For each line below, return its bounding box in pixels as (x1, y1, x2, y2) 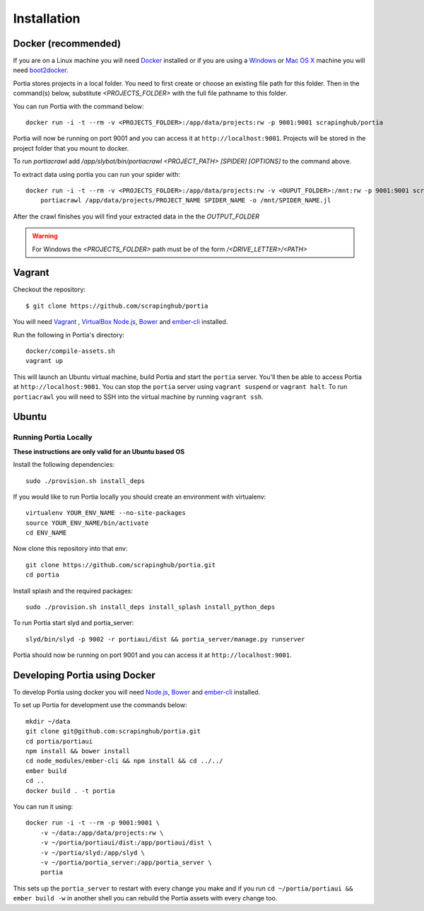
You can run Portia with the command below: (13, 102, 144, 110)
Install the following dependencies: (13, 460, 115, 469)
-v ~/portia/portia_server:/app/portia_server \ (40, 858, 212, 866)
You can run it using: (13, 803, 73, 811)
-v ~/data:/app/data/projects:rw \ (40, 828, 164, 837)
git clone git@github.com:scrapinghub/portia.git (25, 727, 201, 736)
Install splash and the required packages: (13, 586, 134, 595)
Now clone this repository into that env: (13, 545, 128, 553)
